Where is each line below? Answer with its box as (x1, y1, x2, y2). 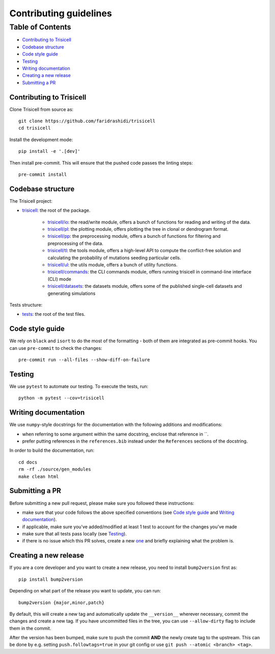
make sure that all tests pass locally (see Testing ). (22, 531, 127, 537)
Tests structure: (9, 302, 43, 308)
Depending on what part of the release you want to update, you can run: (9, 588, 161, 594)
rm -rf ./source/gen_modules (18, 467, 91, 472)
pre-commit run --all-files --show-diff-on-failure (18, 357, 150, 363)
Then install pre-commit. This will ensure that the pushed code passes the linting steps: (9, 159, 193, 166)
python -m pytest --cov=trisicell (18, 395, 104, 401)
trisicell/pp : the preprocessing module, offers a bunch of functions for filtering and (47, 233, 221, 239)
